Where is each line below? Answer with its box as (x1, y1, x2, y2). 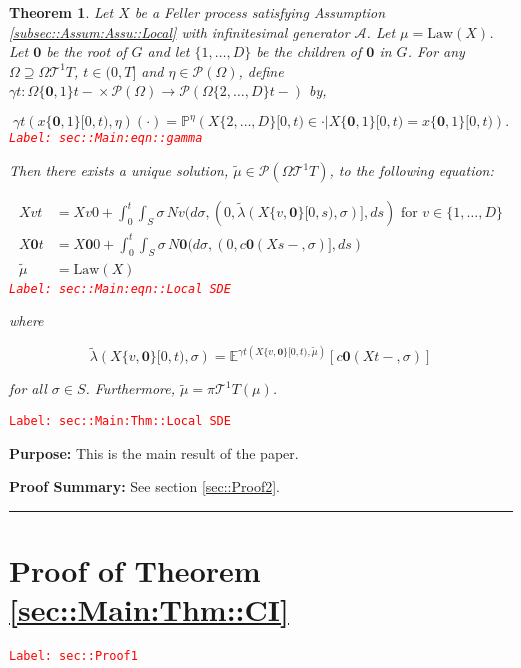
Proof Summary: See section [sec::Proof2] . (9, 476, 281, 497)
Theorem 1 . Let (9, 2, 114, 22)
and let (147, 41, 190, 62)
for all (9, 378, 47, 399)
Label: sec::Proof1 (9, 649, 138, 664)
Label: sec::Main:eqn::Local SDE (9, 281, 231, 296)
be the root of (46, 41, 127, 62)
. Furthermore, (85, 378, 175, 399)
